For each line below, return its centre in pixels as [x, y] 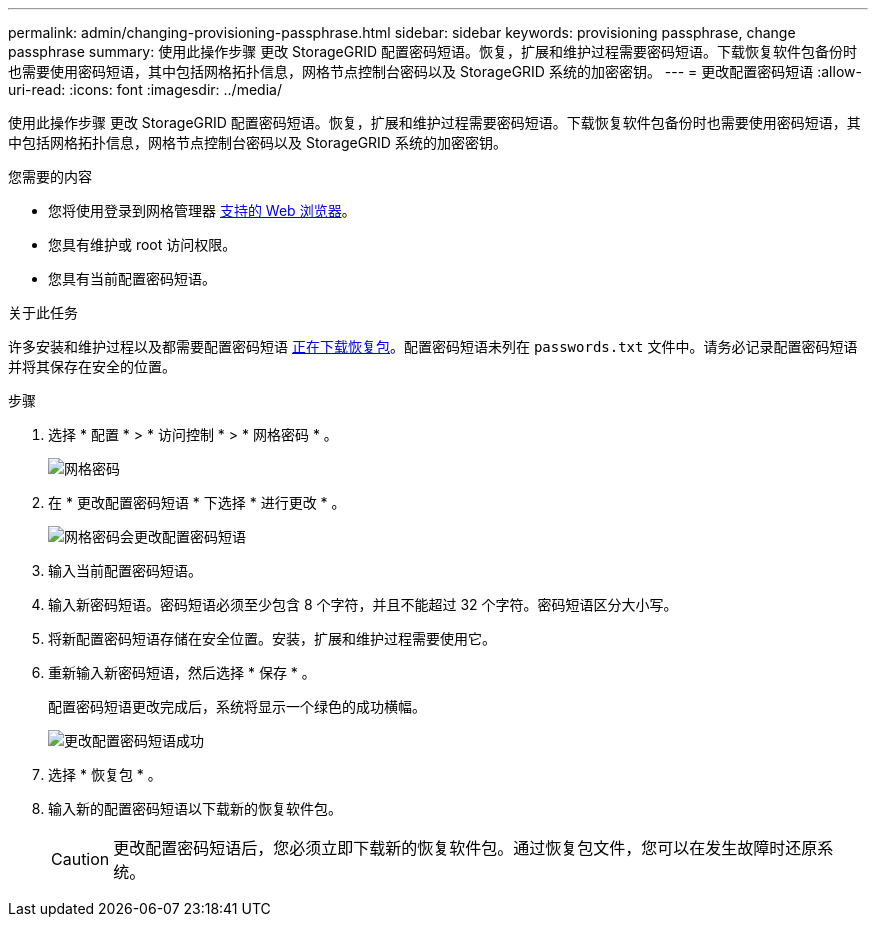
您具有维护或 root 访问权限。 [142, 244]
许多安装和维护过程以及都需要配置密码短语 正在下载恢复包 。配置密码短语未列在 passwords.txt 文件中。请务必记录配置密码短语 [433, 346]
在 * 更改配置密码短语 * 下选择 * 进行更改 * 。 [197, 502]
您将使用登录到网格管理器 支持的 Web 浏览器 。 [202, 210]
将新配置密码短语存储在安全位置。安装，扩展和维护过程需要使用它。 [272, 638]
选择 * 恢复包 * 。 [105, 774]
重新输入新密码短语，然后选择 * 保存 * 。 [182, 672]
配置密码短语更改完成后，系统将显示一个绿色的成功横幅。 [237, 706]
